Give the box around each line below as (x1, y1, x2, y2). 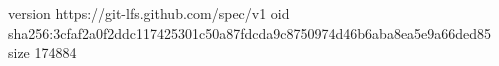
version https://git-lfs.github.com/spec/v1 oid (8, 3, 290, 23)
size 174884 (8, 42, 77, 63)
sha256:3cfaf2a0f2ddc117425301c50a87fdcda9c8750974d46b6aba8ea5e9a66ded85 (8, 22, 492, 43)
